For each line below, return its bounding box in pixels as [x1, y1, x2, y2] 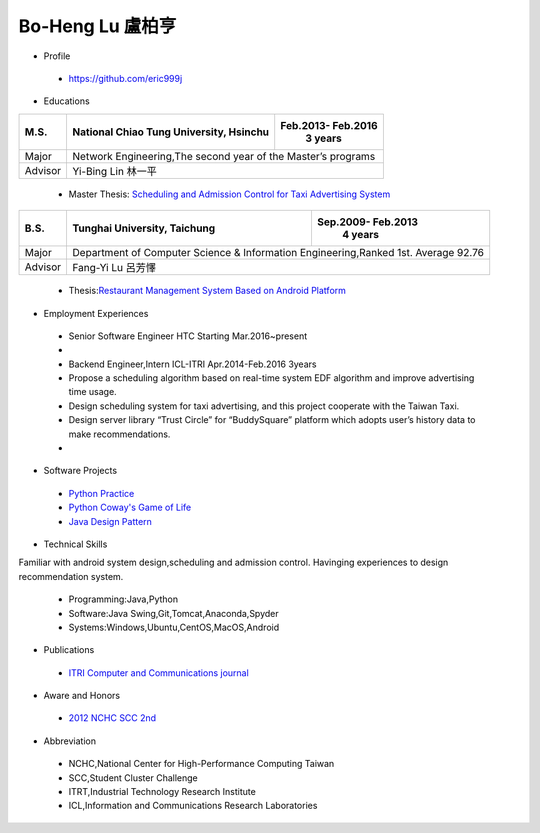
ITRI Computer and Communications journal [68, 666, 249, 679]
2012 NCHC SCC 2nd [68, 712, 157, 724]
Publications [43, 644, 95, 656]
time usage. [68, 386, 117, 398]
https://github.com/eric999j [68, 72, 183, 84]
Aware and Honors [43, 690, 120, 702]
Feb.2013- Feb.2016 [280, 118, 379, 132]
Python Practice [68, 487, 135, 499]
